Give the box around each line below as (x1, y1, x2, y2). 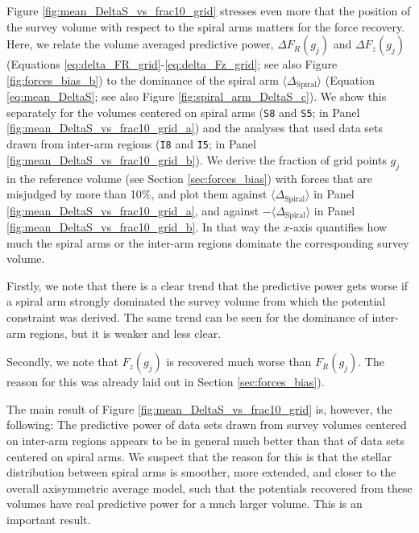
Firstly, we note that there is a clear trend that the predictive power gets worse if (6, 277, 409, 294)
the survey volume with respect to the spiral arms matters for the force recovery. (6, 18, 405, 35)
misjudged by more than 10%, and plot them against (6, 185, 268, 202)
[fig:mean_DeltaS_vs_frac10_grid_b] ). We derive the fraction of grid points (6, 151, 387, 168)
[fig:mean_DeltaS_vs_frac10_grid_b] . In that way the (6, 219, 280, 235)
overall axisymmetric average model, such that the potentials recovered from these (6, 479, 413, 496)
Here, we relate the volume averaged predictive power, (6, 35, 274, 52)
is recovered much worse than (166, 353, 312, 370)
